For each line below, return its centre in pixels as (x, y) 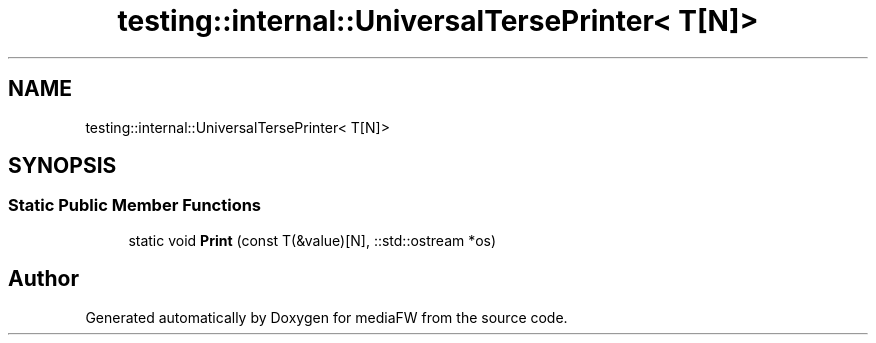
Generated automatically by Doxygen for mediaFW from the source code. (326, 317)
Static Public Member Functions (135, 205)
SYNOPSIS (62, 166)
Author (43, 279)
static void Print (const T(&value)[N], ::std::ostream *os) (312, 240)
